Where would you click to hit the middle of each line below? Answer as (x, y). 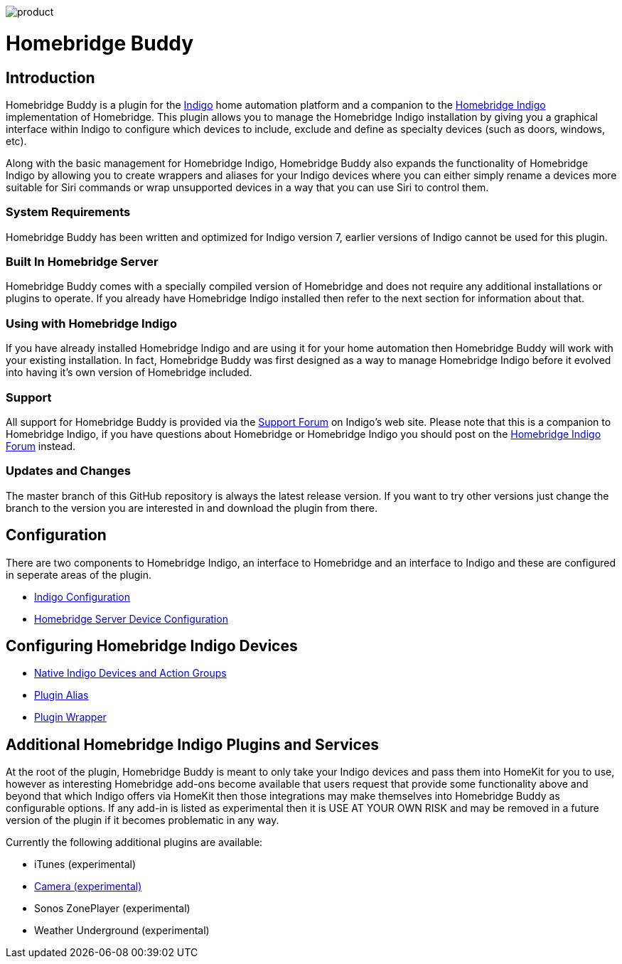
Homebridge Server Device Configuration (131, 618)
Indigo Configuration (82, 596)
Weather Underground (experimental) (122, 931)
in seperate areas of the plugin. (79, 574)
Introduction (50, 77)
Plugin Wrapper (70, 717)
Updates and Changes (68, 471)
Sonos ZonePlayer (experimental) (112, 909)
